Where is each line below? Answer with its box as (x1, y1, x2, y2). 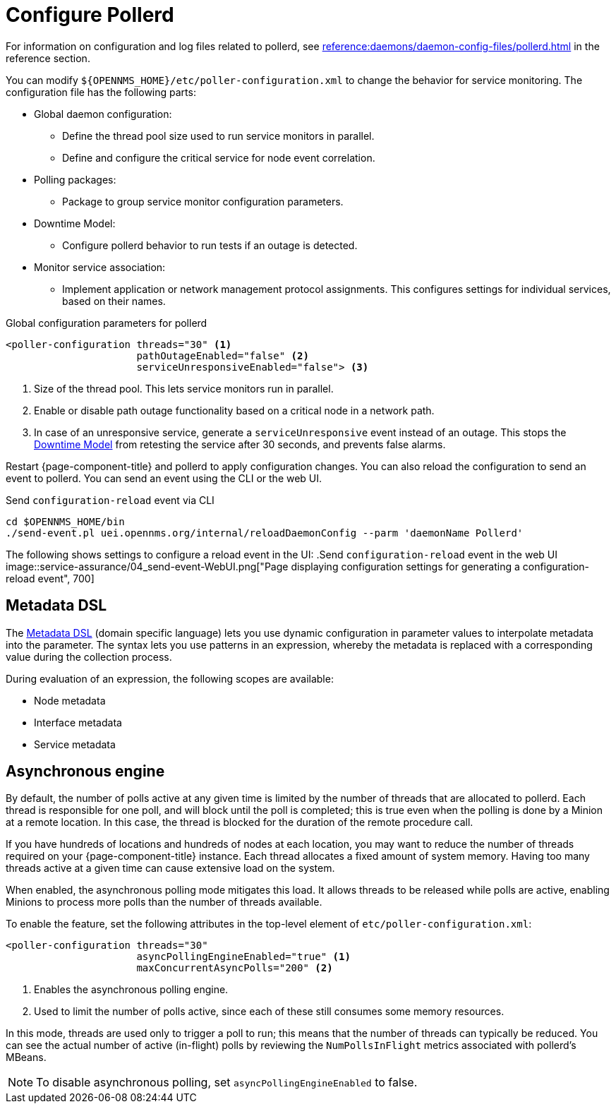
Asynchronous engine (6, 762, 165, 781)
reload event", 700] (6, 572, 95, 585)
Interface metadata (34, 716, 122, 729)
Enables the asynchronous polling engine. (34, 983, 229, 996)
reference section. (6, 52, 90, 64)
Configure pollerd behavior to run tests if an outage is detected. (62, 239, 358, 251)
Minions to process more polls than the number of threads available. (6, 896, 322, 909)
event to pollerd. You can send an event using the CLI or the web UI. (6, 472, 322, 484)
